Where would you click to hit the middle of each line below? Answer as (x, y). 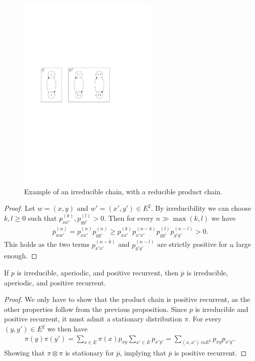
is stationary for (90, 352)
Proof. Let (20, 208)
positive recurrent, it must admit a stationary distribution (93, 319)
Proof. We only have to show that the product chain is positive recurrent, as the (127, 299)
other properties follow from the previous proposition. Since (96, 309)
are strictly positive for (192, 244)
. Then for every (129, 218)
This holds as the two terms (47, 244)
